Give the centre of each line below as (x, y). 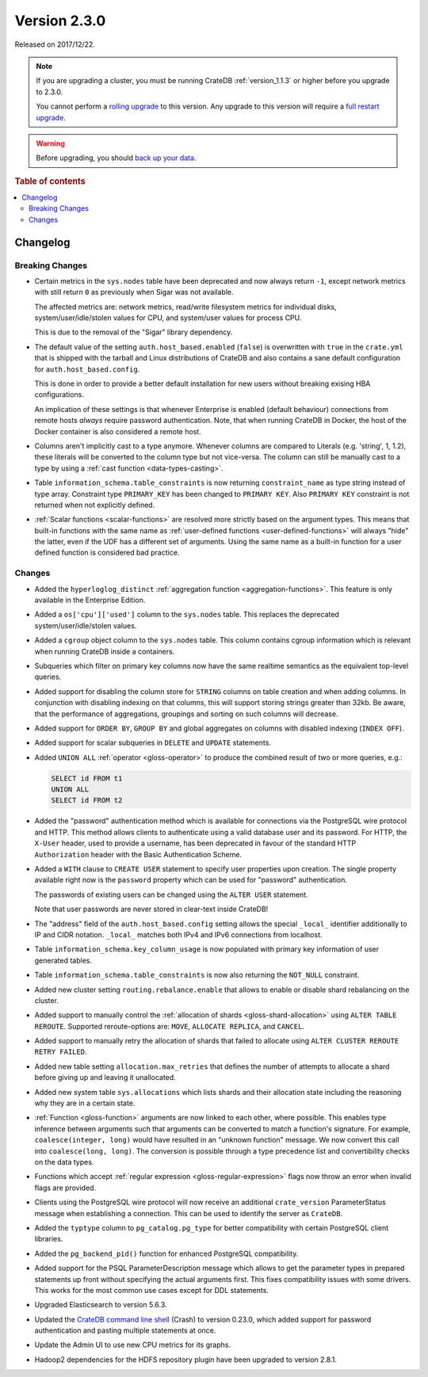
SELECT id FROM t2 (87, 801)
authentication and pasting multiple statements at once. (125, 1330)
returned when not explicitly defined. (95, 505)
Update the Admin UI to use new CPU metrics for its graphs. (133, 1345)
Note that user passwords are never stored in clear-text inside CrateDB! (151, 909)
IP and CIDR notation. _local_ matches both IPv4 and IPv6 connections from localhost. (178, 934)
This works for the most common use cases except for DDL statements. (152, 1290)
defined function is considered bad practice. (107, 553)
